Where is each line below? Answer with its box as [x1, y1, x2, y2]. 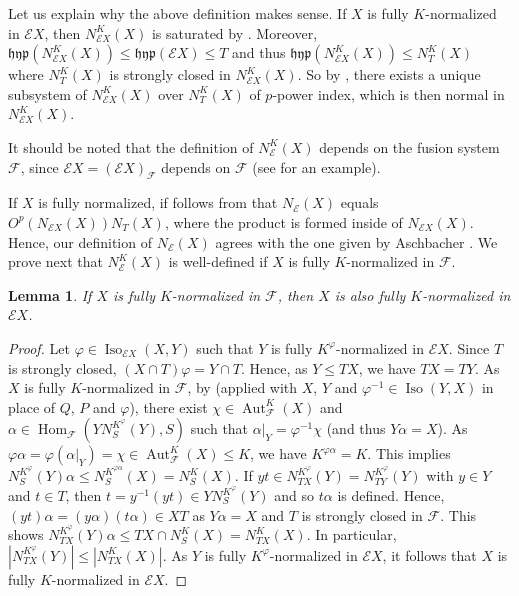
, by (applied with [187, 377, 298, 398]
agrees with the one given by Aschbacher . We [215, 231, 498, 252]
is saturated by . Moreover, [151, 22, 318, 43]
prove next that [8, 251, 103, 272]
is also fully [334, 284, 406, 305]
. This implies [367, 443, 451, 464]
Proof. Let [8, 337, 70, 358]
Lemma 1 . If [8, 284, 92, 305]
